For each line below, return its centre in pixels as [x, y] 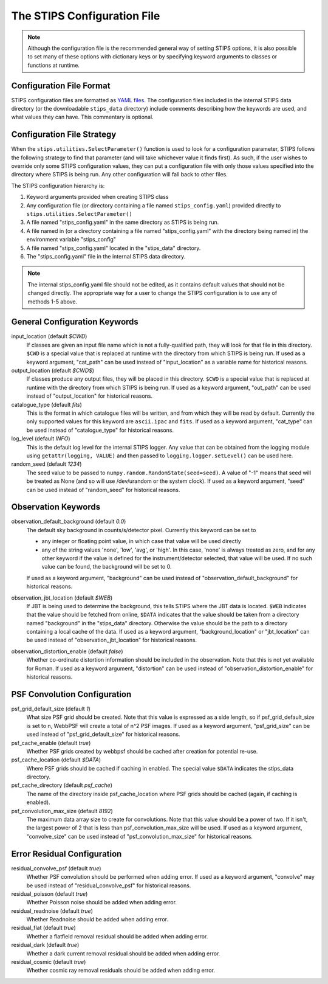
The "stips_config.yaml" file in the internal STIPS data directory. [106, 256]
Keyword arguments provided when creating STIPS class [97, 197]
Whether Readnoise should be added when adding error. [97, 920]
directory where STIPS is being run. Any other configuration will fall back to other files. [119, 175]
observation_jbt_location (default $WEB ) [62, 598]
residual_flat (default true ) [43, 928]
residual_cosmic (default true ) [49, 962]
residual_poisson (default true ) [50, 893]
